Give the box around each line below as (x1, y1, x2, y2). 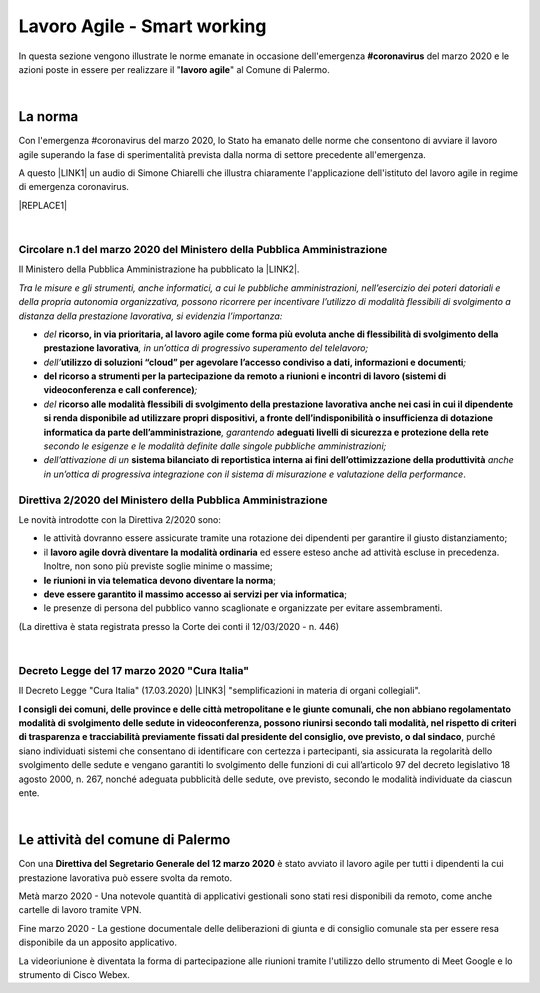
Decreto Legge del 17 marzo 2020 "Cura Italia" (18, 663, 250, 677)
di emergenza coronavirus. (18, 181, 130, 193)
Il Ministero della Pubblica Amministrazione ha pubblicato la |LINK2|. (18, 263, 300, 275)
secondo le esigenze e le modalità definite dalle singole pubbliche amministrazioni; (43, 440, 387, 452)
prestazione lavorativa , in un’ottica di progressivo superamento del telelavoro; (43, 342, 369, 354)
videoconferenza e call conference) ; (43, 384, 198, 396)
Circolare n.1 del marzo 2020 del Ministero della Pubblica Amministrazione (18, 242, 388, 256)
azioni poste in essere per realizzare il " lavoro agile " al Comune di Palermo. (18, 63, 330, 75)
